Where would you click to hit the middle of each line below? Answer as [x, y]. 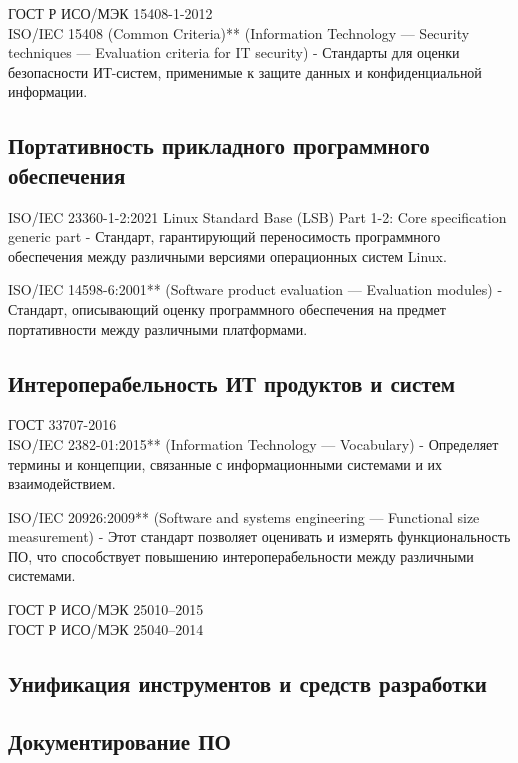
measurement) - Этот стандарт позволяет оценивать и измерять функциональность [259, 536]
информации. [48, 91]
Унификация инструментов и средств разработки [247, 682]
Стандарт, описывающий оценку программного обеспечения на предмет [227, 308]
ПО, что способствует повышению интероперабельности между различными [241, 555]
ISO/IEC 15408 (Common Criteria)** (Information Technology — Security [239, 32]
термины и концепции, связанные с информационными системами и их [225, 463]
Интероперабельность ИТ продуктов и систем [232, 382]
